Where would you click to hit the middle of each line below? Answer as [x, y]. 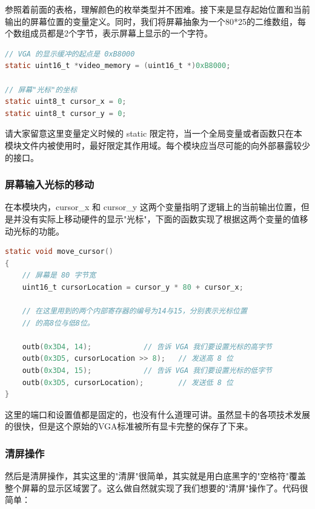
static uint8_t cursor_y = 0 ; [66, 113]
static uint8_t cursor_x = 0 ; [66, 102]
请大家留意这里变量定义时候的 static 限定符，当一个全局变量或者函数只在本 [154, 133]
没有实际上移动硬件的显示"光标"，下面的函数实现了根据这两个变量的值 [161, 218]
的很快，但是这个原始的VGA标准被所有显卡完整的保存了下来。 [129, 426]
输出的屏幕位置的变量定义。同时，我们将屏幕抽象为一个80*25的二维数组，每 [155, 21]
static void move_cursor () [59, 252]
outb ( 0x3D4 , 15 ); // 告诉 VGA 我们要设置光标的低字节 [147, 371]
